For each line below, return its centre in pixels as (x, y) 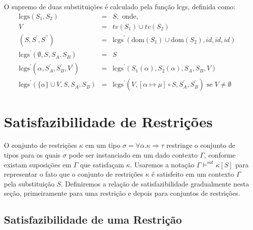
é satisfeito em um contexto (193, 174)
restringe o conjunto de (201, 145)
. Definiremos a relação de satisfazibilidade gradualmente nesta (155, 183)
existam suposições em (38, 164)
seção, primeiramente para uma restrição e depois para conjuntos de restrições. (122, 193)
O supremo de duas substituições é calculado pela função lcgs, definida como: (120, 6)
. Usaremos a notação (162, 164)
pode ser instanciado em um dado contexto (133, 155)
